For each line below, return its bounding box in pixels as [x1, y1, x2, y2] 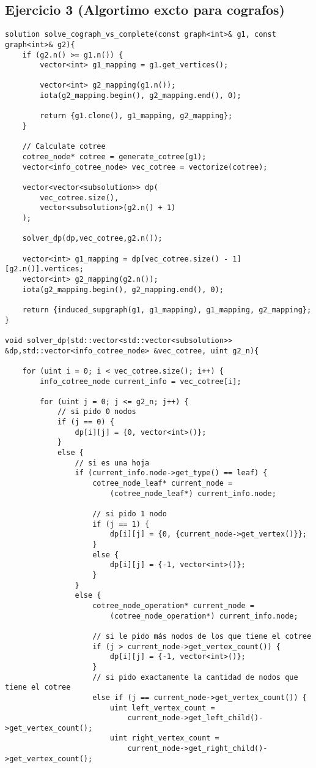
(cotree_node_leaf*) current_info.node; [109, 489, 276, 498]
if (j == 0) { [57, 418, 114, 427]
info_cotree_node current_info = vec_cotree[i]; [40, 377, 241, 386]
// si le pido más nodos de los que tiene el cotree [92, 631, 312, 641]
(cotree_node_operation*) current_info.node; [109, 611, 298, 620]
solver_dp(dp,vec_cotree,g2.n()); [22, 234, 163, 243]
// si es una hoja [75, 458, 150, 467]
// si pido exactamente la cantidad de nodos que [92, 672, 298, 682]
